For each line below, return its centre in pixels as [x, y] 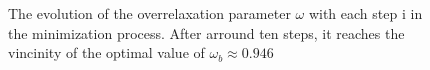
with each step [353, 13]
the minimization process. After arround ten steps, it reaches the [206, 32]
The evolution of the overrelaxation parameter [149, 13]
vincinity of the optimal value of [106, 52]
